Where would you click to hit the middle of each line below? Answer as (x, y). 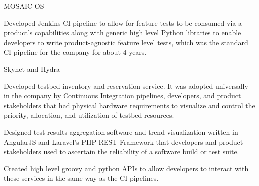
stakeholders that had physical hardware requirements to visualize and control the (129, 105)
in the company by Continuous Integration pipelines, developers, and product (123, 95)
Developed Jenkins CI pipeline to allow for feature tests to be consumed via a (123, 23)
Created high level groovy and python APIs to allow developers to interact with (126, 168)
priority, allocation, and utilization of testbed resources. (89, 115)
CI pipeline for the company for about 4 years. (75, 52)
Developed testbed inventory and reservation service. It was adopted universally (126, 86)
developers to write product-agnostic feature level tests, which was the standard (126, 42)
